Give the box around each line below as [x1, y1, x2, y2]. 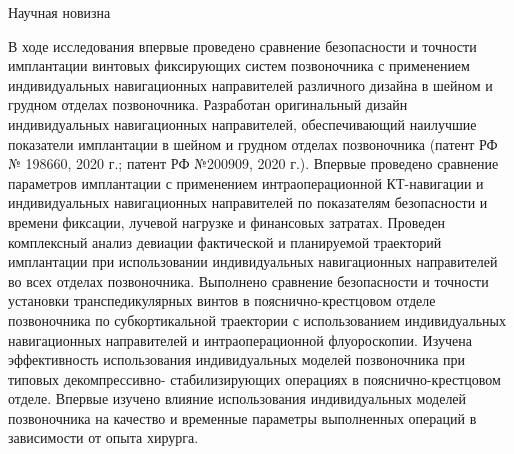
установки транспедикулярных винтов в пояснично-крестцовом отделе [8, 290, 436, 311]
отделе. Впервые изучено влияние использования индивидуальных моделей [8, 388, 467, 409]
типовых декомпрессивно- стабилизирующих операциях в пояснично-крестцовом [8, 368, 501, 389]
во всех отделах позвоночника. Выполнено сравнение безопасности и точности [8, 270, 489, 291]
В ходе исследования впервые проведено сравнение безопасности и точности [8, 35, 477, 56]
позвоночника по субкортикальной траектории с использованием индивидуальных [8, 309, 506, 330]
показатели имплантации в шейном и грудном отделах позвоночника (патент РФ [8, 133, 498, 154]
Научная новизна [8, 2, 111, 22]
